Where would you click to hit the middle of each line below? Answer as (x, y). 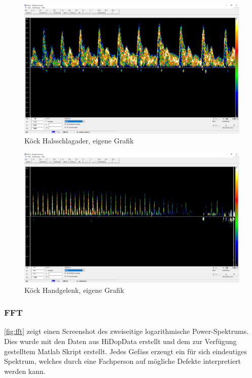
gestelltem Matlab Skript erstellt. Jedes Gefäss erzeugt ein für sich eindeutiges (125, 351)
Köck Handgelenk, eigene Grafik (74, 290)
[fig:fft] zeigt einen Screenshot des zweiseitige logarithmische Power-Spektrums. (127, 331)
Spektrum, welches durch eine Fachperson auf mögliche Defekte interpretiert (123, 361)
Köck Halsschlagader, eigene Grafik (79, 141)
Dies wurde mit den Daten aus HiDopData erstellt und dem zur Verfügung (120, 341)
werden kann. (25, 371)
